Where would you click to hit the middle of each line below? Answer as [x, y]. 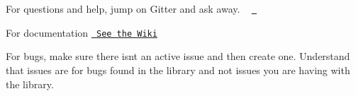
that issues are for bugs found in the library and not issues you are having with [178, 70]
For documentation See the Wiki [82, 32]
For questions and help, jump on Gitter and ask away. [123, 8]
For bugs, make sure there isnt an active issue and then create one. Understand [178, 56]
